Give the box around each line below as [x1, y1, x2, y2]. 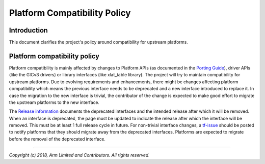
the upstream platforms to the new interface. [9, 99, 100, 105]
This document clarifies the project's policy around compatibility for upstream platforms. [9, 39, 188, 45]
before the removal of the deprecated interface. [9, 136, 106, 142]
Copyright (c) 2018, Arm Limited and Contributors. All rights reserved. [9, 152, 150, 158]
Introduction [9, 26, 48, 34]
